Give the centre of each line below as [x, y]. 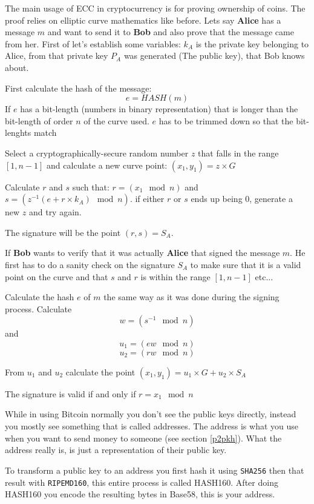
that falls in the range [238, 153]
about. [17, 67]
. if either [147, 199]
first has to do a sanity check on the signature [90, 264]
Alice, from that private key [57, 55]
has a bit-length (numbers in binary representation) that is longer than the [159, 109]
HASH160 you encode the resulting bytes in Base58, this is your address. [140, 494]
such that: [91, 186]
